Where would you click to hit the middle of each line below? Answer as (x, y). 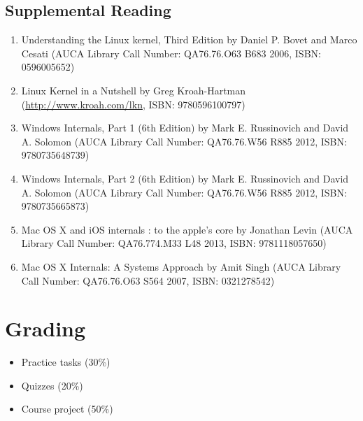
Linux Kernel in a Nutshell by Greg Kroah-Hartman (134, 90)
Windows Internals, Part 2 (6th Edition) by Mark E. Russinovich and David (185, 178)
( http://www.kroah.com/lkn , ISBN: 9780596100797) (133, 104)
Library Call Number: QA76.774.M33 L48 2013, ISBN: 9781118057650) (174, 243)
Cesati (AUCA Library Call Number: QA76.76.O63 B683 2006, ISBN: (171, 53)
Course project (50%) (67, 409)
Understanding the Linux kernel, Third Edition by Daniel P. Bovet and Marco (189, 40)
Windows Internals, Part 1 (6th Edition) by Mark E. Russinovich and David (185, 128)
